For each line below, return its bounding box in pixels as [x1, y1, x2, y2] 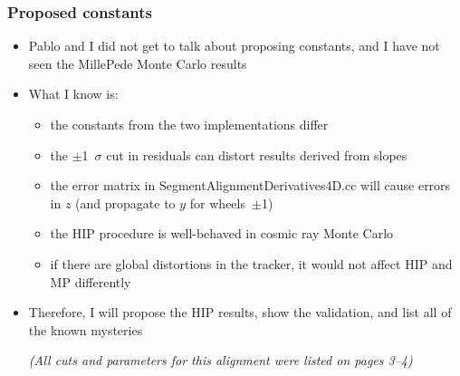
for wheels [189, 193, 245, 212]
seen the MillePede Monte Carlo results [28, 53, 247, 72]
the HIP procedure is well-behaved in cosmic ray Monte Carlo [50, 224, 394, 243]
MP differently [50, 272, 131, 291]
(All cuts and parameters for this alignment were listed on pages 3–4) [28, 351, 413, 370]
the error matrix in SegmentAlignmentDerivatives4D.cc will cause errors [50, 176, 451, 195]
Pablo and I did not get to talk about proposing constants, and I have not [28, 36, 440, 55]
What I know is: [28, 84, 119, 103]
